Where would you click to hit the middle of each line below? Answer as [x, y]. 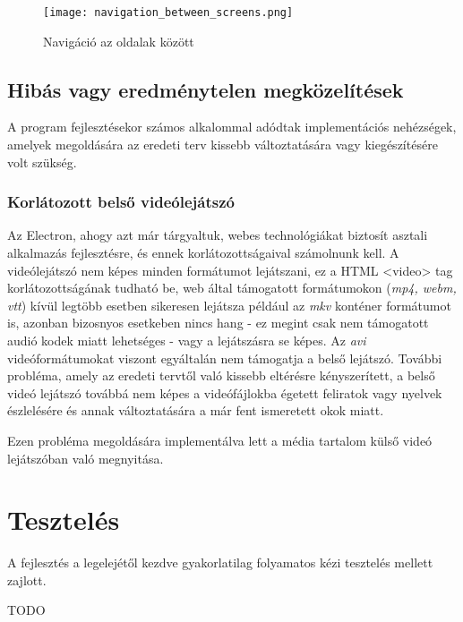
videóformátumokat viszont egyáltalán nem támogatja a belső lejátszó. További [225, 358]
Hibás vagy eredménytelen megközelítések [206, 89]
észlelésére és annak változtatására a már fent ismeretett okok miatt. [196, 410]
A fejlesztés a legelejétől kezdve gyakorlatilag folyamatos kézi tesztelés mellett [220, 562]
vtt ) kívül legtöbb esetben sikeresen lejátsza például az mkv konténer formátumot [229, 305]
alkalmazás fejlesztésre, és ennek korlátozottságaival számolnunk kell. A [203, 253]
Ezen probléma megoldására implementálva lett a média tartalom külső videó [220, 440]
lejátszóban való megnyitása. [86, 458]
